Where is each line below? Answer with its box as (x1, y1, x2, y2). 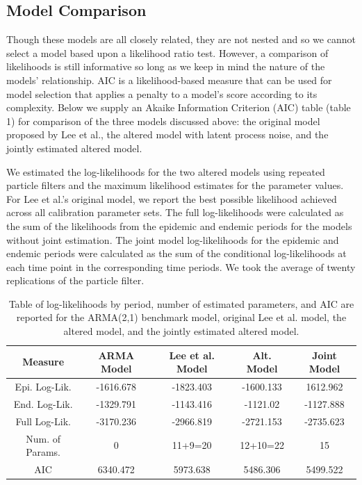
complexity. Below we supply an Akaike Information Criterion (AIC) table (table (6, 100, 351, 115)
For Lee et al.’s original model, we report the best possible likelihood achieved (6, 191, 337, 206)
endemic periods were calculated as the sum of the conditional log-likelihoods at (6, 246, 347, 261)
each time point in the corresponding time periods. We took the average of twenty (6, 259, 356, 274)
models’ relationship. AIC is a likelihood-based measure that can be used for (6, 72, 332, 87)
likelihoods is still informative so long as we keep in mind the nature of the (6, 59, 325, 74)
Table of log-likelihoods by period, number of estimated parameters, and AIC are (8, 296, 354, 311)
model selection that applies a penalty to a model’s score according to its (6, 86, 318, 101)
